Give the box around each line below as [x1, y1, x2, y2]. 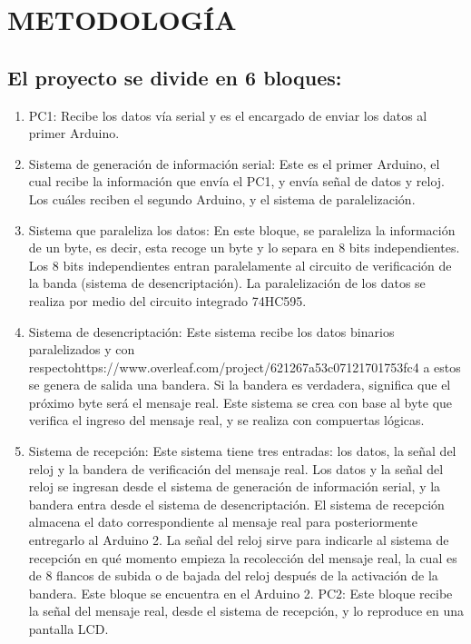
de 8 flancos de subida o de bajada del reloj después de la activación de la [28, 566, 438, 585]
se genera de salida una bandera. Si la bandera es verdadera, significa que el [28, 375, 451, 394]
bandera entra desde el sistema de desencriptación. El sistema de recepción [28, 494, 445, 513]
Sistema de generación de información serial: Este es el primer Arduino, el [28, 154, 440, 173]
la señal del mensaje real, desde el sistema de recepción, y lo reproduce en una [28, 601, 465, 620]
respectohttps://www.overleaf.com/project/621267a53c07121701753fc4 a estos [28, 357, 461, 376]
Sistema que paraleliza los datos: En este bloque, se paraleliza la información [28, 220, 456, 239]
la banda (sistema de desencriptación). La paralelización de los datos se [28, 273, 426, 292]
